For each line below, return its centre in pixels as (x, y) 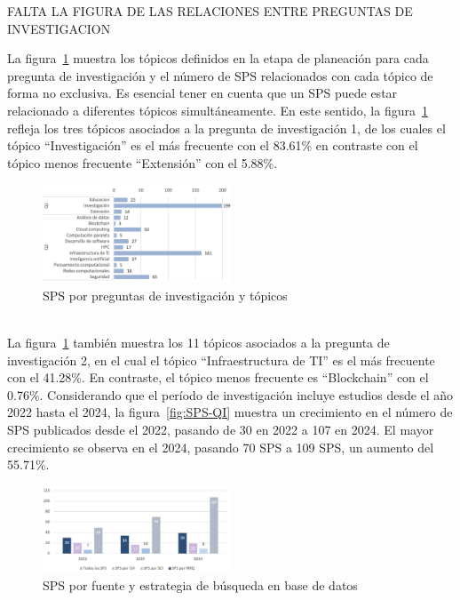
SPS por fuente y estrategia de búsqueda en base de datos (200, 585)
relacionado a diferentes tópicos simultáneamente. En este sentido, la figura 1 (218, 110)
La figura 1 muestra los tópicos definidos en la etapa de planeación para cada (218, 58)
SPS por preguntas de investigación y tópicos (165, 295)
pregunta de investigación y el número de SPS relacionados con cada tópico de (220, 75)
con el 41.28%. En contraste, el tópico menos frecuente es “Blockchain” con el (218, 377)
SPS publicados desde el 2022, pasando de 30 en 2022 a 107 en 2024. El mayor (221, 430)
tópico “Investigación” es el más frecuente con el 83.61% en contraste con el (213, 145)
